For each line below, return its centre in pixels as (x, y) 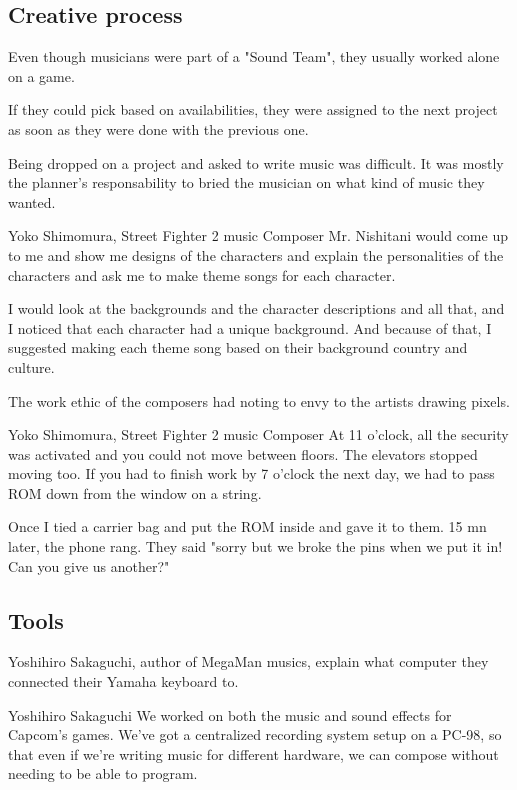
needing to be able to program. (103, 773)
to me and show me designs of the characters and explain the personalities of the (256, 254)
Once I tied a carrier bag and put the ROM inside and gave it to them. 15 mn (247, 526)
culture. (31, 366)
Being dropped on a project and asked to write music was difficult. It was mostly (256, 162)
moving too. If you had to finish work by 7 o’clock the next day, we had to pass (251, 473)
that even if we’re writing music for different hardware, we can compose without (253, 753)
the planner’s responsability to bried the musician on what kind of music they (246, 182)
